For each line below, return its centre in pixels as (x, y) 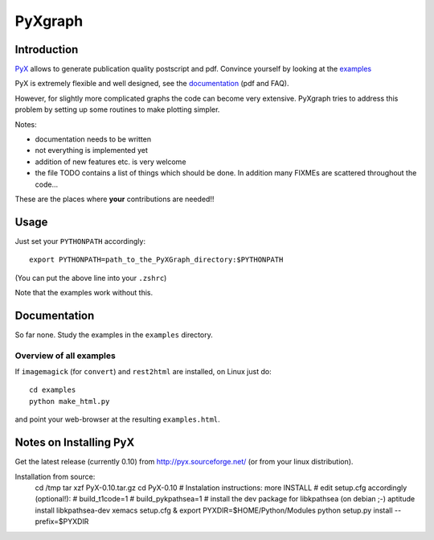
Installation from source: (55, 476)
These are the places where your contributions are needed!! (115, 199)
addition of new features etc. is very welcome (111, 162)
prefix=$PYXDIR (62, 521)
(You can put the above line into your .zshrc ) (91, 278)
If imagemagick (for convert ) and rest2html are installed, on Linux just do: (143, 372)
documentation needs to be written (93, 139)
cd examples (53, 390)
